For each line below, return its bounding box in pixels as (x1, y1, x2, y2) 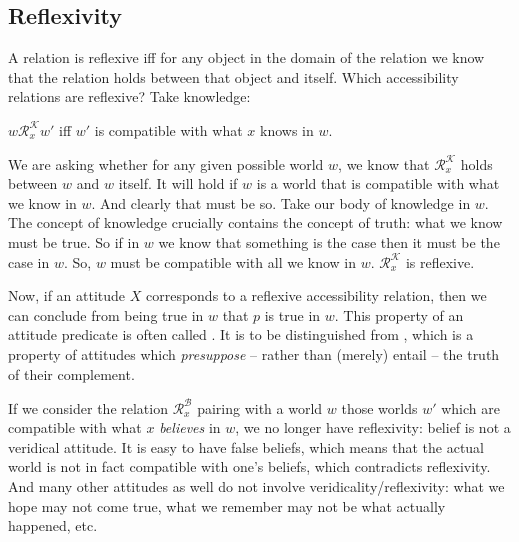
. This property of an (334, 304, 464, 325)
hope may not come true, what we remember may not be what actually (8, 495, 446, 516)
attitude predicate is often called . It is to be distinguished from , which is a (8, 324, 474, 345)
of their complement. (8, 363, 135, 384)
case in (8, 251, 50, 272)
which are (441, 397, 500, 418)
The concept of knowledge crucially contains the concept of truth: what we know (8, 212, 503, 233)
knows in (260, 119, 314, 140)
